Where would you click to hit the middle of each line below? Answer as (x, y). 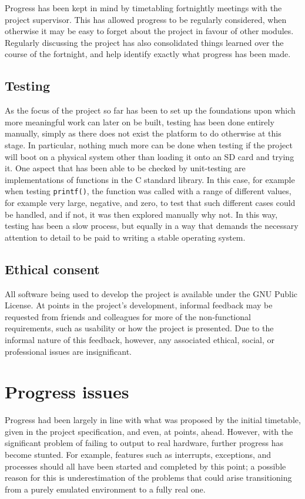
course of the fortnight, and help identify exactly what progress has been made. (148, 54)
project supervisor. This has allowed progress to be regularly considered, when (146, 19)
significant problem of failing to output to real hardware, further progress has (144, 443)
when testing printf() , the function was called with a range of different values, (148, 191)
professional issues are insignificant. (68, 351)
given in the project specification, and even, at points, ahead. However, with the (149, 431)
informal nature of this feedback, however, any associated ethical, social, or (140, 339)
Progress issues (67, 392)
